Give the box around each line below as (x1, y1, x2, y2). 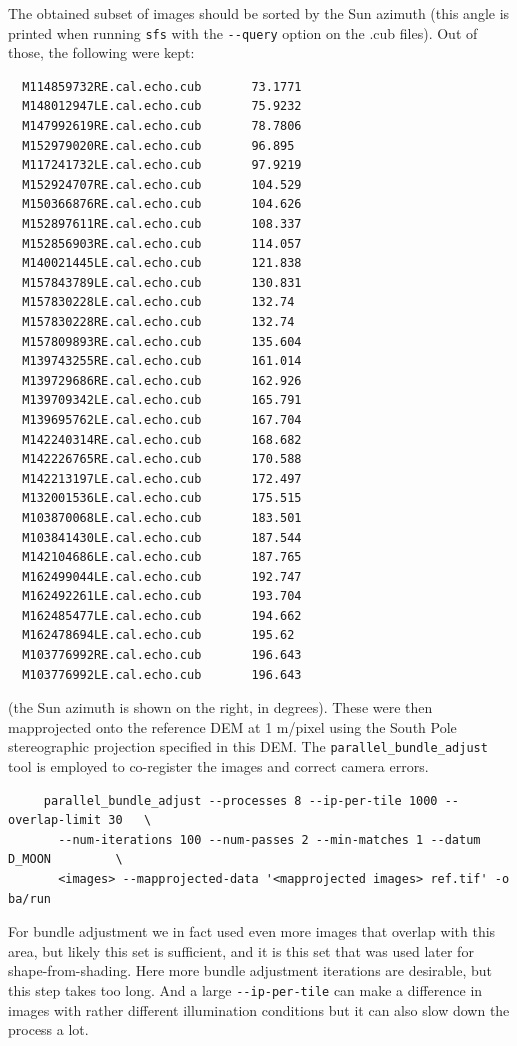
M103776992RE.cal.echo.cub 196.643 (22, 648, 302, 663)
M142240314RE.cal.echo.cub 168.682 (22, 432, 302, 447)
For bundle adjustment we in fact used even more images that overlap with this (8, 921, 496, 942)
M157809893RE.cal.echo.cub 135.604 (22, 334, 302, 349)
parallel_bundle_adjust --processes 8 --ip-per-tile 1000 (43, 793, 438, 808)
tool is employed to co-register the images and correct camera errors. (8, 756, 429, 777)
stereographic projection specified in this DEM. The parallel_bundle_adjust (8, 736, 488, 757)
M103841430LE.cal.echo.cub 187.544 (22, 530, 302, 545)
